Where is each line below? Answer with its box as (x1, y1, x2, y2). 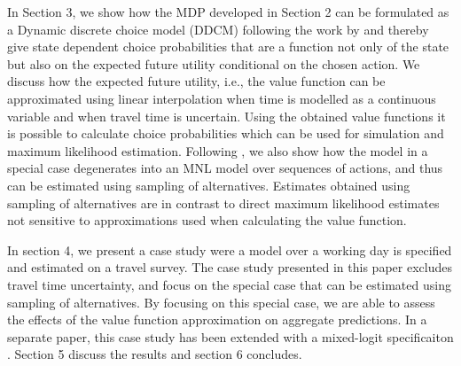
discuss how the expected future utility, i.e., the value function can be (7, 72, 386, 90)
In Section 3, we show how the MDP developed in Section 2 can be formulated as (7, 3, 449, 20)
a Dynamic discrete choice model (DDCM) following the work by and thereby (7, 19, 429, 38)
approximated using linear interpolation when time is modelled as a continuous (7, 89, 436, 107)
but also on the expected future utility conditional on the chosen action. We (7, 54, 420, 73)
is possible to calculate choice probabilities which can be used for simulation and (7, 124, 444, 143)
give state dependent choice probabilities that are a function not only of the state (7, 37, 449, 56)
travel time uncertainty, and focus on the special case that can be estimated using (7, 275, 451, 293)
